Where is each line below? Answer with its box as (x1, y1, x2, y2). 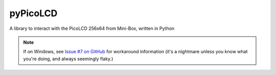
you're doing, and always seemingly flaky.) (23, 56, 113, 62)
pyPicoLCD (9, 8, 58, 19)
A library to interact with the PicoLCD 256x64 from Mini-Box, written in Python (9, 25, 175, 31)
